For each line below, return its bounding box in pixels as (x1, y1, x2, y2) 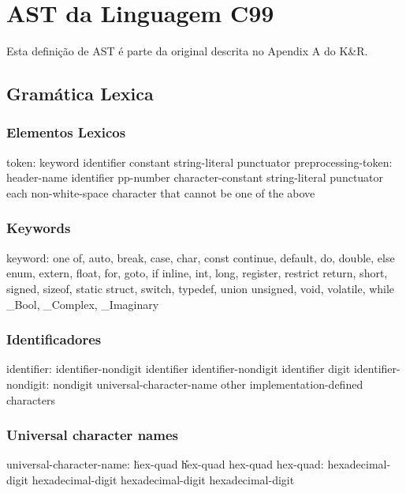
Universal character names (6, 425, 178, 445)
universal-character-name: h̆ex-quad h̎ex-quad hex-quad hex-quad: (6, 456, 324, 472)
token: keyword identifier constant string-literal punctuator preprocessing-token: (6, 153, 393, 170)
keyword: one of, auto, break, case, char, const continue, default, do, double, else (6, 249, 395, 265)
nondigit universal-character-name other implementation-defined (53, 375, 363, 392)
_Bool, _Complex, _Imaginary (6, 295, 159, 312)
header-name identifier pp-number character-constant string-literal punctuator (6, 169, 384, 186)
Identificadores (6, 329, 102, 349)
